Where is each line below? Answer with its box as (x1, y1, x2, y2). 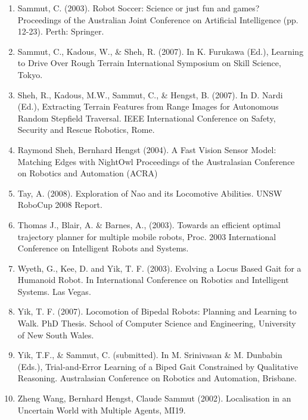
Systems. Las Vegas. (17, 285, 91, 297)
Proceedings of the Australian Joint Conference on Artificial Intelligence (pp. (17, 13, 298, 26)
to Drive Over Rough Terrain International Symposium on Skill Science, (17, 57, 281, 69)
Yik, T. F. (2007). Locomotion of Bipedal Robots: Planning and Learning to (17, 305, 297, 318)
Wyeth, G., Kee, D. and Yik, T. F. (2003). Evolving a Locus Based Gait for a (17, 262, 301, 274)
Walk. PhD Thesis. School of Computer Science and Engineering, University (17, 317, 296, 329)
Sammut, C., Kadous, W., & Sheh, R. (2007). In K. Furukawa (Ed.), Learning (17, 45, 304, 57)
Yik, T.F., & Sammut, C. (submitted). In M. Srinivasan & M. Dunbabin (17, 349, 282, 361)
